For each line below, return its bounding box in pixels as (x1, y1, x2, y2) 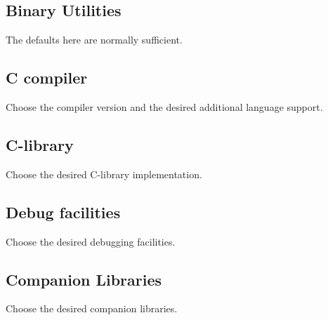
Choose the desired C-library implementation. (6, 166, 202, 181)
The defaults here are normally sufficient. (6, 32, 183, 47)
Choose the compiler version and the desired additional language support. (6, 100, 323, 114)
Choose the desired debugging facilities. (6, 234, 176, 248)
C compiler (6, 67, 88, 88)
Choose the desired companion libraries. (6, 301, 178, 316)
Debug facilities (6, 201, 121, 222)
